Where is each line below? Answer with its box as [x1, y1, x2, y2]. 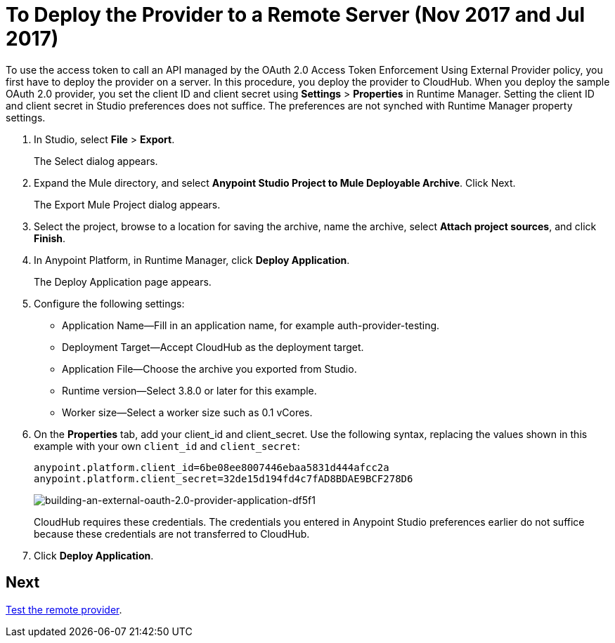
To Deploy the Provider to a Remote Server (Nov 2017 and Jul [6, 3, 585, 27]
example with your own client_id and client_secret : [34, 439, 300, 452]
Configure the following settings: [34, 297, 185, 310]
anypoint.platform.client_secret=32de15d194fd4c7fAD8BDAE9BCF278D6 [34, 472, 413, 484]
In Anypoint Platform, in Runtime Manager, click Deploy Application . [34, 253, 350, 266]
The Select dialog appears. [34, 154, 158, 167]
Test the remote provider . [6, 603, 122, 616]
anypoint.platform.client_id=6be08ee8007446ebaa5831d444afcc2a [34, 461, 389, 473]
